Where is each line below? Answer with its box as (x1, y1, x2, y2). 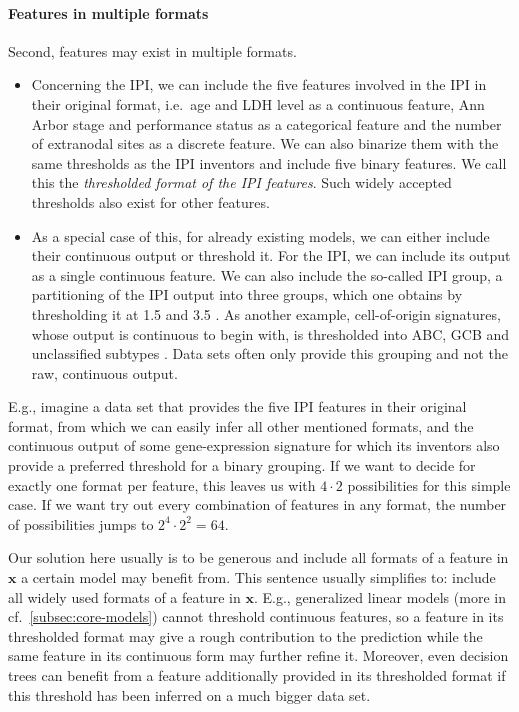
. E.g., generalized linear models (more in (253, 586, 506, 607)
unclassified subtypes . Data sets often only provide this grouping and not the (31, 343, 508, 364)
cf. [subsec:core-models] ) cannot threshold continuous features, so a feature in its (8, 606, 504, 627)
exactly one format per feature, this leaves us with (8, 474, 316, 495)
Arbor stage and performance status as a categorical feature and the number (31, 113, 502, 134)
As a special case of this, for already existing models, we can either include (31, 225, 490, 246)
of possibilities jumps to (8, 513, 154, 534)
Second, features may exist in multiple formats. (8, 40, 297, 61)
